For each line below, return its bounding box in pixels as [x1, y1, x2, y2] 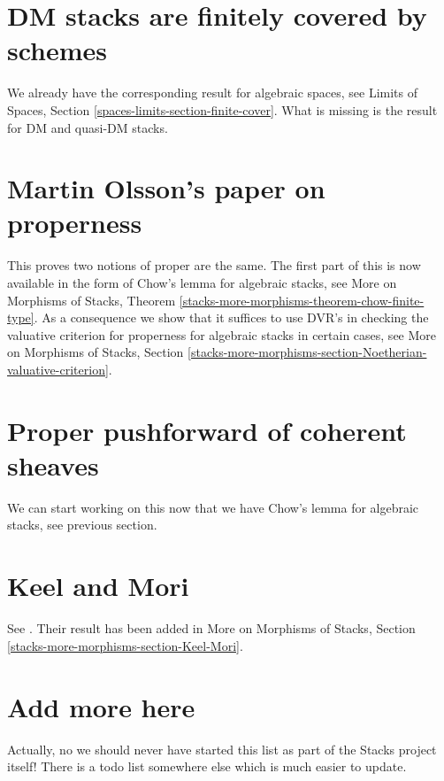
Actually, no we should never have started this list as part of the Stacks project [7, 739, 437, 758]
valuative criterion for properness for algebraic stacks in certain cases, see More [7, 325, 437, 344]
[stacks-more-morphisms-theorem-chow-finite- [179, 290, 425, 309]
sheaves [7, 446, 99, 483]
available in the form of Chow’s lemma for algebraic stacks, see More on [7, 274, 397, 291]
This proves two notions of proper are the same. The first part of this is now [7, 256, 421, 275]
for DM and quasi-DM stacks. [7, 118, 168, 136]
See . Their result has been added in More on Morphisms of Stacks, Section [7, 619, 416, 638]
